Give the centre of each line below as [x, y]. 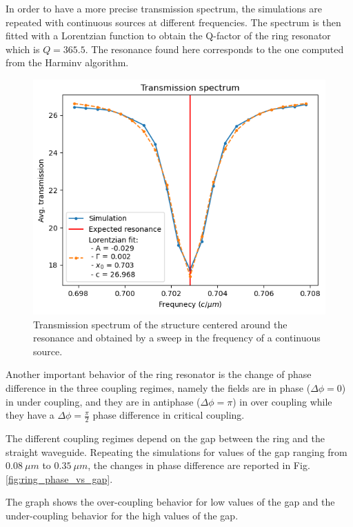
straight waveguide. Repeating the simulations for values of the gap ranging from [176, 451]
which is [23, 49]
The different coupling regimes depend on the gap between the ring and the [165, 438]
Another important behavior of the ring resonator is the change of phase [159, 374]
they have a [30, 415]
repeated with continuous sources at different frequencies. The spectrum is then [173, 22]
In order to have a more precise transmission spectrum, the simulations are [164, 8]
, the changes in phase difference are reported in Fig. [199, 465]
